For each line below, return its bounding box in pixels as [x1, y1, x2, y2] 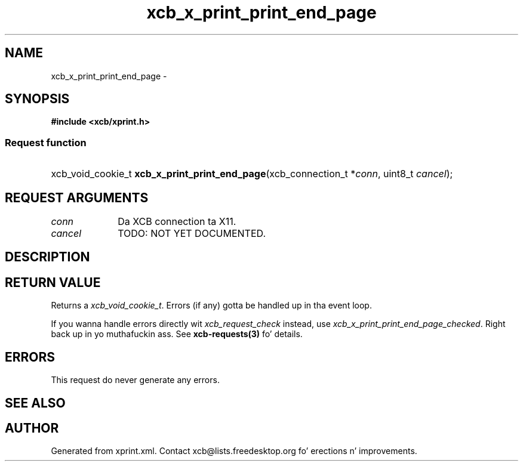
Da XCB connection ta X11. [118, 215, 236, 228]
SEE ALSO [5, 395, 66, 411]
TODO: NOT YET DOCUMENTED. [118, 227, 266, 240]
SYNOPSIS [5, 91, 70, 107]
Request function [5, 136, 87, 149]
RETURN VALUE [5, 274, 101, 290]
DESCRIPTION [5, 249, 90, 265]
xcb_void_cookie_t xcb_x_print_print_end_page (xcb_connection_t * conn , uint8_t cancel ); [51, 168, 453, 180]
